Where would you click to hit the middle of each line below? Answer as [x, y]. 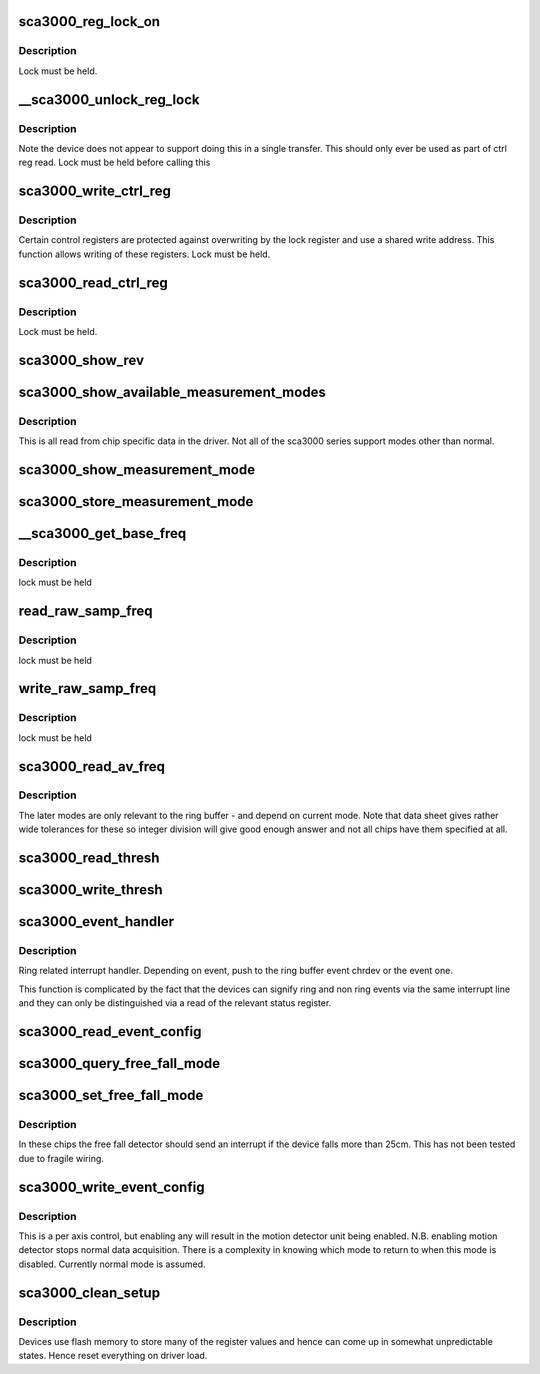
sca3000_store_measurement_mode [136, 501]
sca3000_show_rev [81, 360]
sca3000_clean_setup [89, 1292]
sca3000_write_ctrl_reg [95, 191]
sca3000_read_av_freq [91, 766]
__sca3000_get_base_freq [102, 533]
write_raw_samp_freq [87, 688]
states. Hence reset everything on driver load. [113, 1356]
